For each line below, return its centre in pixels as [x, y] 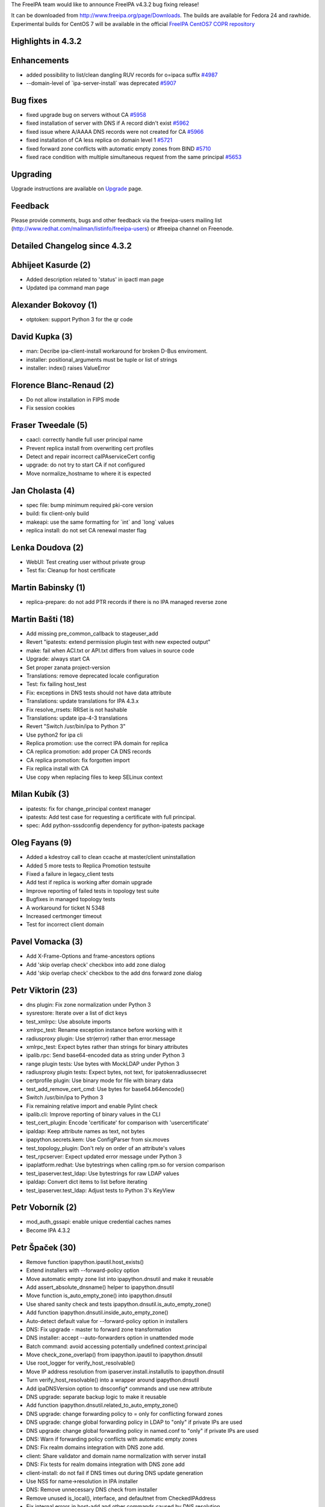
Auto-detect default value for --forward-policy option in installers [107, 1321]
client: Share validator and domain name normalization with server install [116, 1456]
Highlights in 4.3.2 [46, 41]
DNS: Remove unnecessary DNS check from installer [92, 1490]
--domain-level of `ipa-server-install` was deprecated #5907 [101, 83]
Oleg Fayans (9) [42, 843]
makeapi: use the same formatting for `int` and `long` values [100, 522]
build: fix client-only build [58, 514]
